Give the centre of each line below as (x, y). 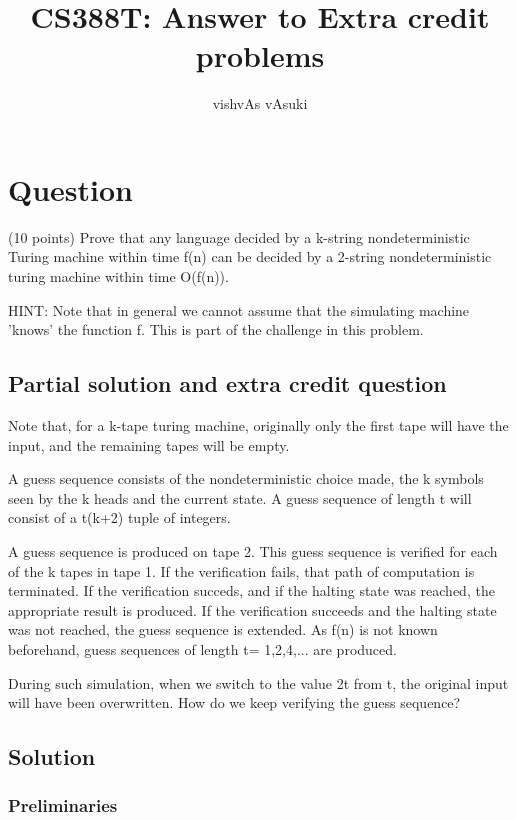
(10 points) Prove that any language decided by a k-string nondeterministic (239, 236)
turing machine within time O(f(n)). (118, 276)
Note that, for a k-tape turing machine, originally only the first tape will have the (258, 425)
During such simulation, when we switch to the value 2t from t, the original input (258, 682)
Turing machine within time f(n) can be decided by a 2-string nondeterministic (250, 256)
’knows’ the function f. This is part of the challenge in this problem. (216, 329)
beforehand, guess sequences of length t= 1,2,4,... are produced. (202, 648)
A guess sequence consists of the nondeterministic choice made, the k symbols (246, 478)
